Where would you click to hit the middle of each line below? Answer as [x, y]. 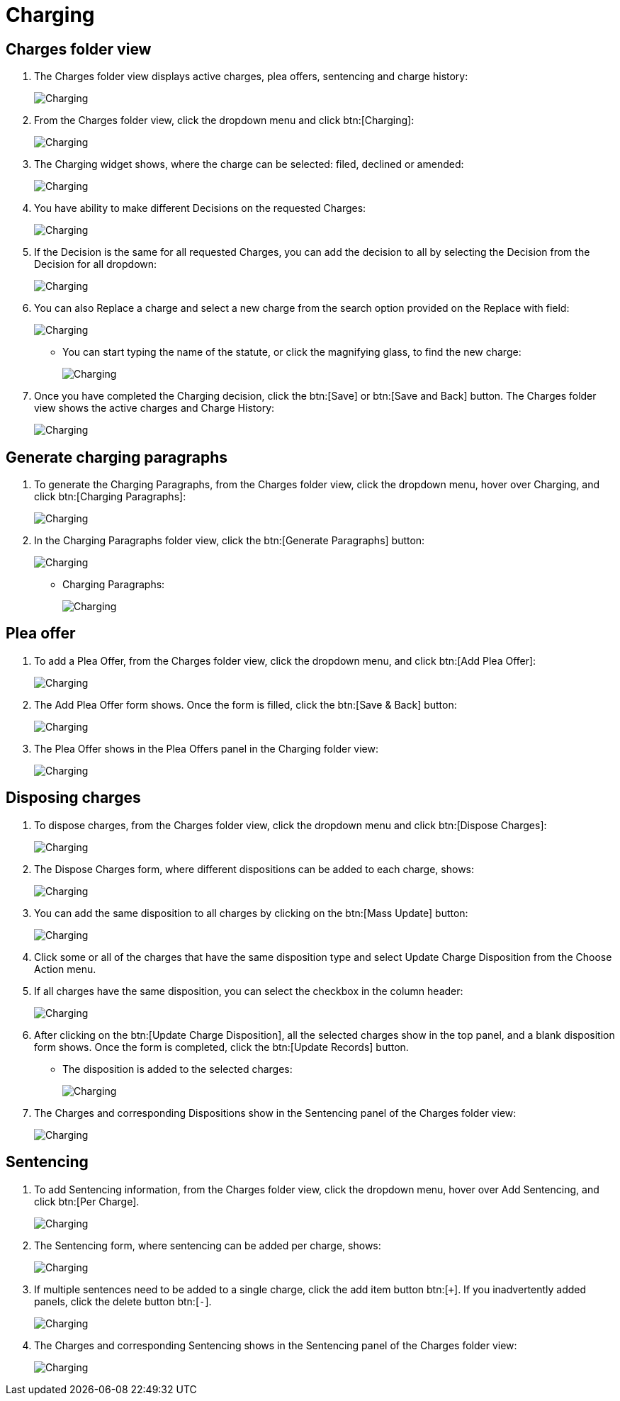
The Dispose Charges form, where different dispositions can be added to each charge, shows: [254, 869]
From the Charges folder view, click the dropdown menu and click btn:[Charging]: [224, 120]
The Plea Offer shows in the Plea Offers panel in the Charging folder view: [207, 748]
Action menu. [65, 969]
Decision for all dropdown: [96, 264]
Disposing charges [73, 798]
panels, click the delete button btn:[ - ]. [123, 1301]
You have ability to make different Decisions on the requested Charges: [200, 208]
